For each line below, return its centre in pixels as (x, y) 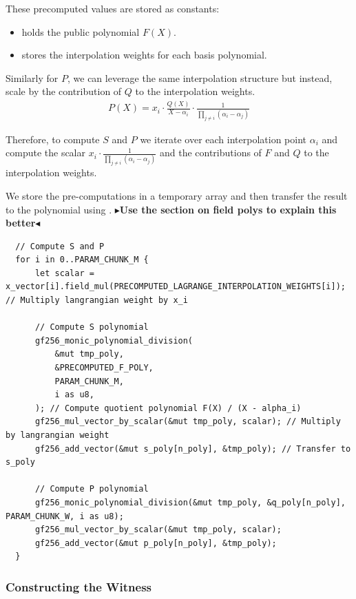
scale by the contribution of (64, 91)
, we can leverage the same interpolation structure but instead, (200, 77)
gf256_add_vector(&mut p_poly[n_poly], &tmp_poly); (156, 543)
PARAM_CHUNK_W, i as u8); (65, 516)
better (21, 223)
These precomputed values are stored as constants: (113, 8)
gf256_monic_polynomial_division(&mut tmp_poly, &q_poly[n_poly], (190, 502)
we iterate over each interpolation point (223, 139)
